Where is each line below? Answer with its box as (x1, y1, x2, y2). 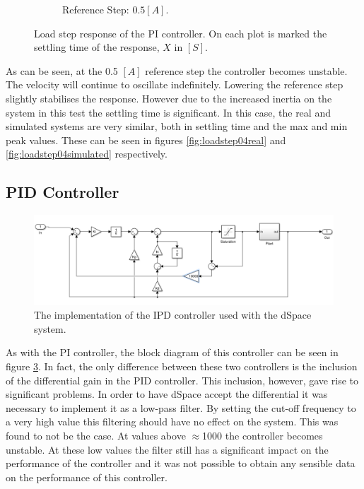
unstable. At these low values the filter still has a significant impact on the (6, 442, 329, 456)
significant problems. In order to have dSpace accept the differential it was (6, 387, 328, 401)
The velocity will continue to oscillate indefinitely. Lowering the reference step (6, 77, 344, 92)
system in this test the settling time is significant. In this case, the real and (6, 105, 331, 119)
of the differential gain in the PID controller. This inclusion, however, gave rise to (6, 372, 358, 387)
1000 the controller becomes (202, 428, 323, 443)
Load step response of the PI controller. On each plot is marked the (34, 25, 327, 40)
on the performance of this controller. (6, 469, 168, 484)
